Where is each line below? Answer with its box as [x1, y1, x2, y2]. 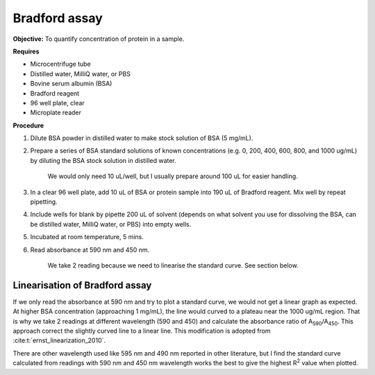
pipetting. [30, 198, 58, 206]
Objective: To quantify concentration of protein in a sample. [12, 35, 185, 43]
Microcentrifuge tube [30, 60, 92, 69]
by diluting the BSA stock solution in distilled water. [30, 156, 176, 164]
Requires [12, 47, 40, 55]
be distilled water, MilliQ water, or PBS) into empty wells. [30, 220, 192, 228]
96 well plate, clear [30, 98, 85, 107]
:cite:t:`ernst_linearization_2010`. [12, 336, 106, 345]
